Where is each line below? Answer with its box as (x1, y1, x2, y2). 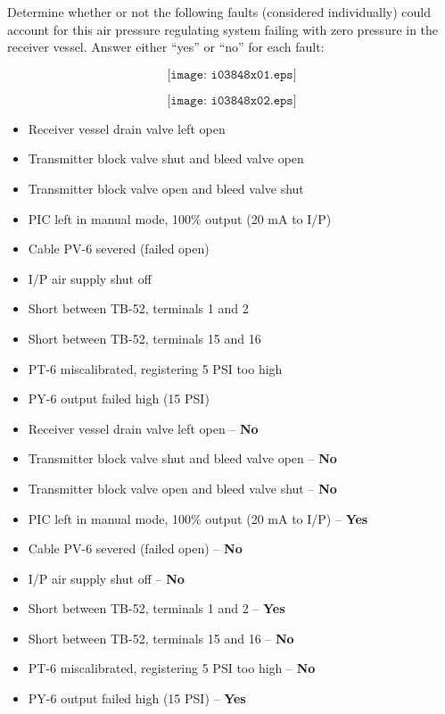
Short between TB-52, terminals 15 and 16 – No (28, 628, 294, 647)
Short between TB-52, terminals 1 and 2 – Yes (28, 599, 285, 618)
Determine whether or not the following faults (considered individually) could (7, 3, 432, 21)
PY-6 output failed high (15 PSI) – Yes (28, 689, 246, 708)
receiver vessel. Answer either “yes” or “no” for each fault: (7, 37, 325, 56)
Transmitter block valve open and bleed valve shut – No (28, 478, 337, 497)
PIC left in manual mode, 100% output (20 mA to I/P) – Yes (28, 509, 368, 527)
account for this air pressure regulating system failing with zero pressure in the (7, 20, 439, 38)
